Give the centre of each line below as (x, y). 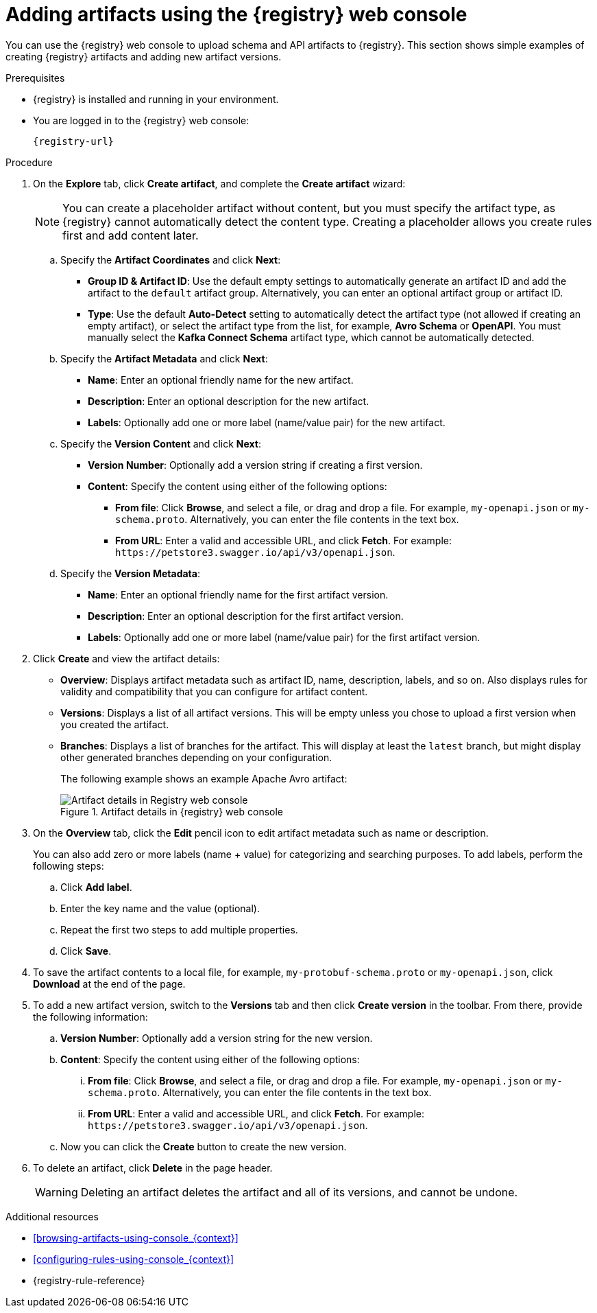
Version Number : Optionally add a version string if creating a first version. (255, 465)
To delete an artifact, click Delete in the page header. (153, 1167)
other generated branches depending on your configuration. (196, 757)
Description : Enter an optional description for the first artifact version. (246, 616)
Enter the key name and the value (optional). (160, 908)
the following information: (90, 1016)
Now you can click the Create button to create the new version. (204, 1146)
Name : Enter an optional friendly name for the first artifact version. (238, 594)
